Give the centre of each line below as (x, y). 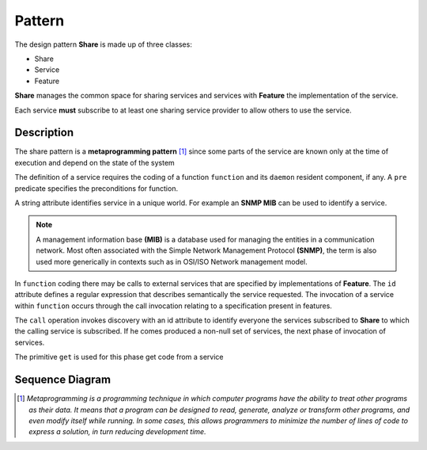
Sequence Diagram (62, 380)
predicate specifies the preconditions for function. (96, 188)
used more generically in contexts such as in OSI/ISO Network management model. (172, 261)
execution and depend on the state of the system (95, 162)
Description (44, 133)
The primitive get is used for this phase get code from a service (119, 357)
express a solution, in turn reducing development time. (117, 432)
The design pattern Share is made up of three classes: (104, 44)
